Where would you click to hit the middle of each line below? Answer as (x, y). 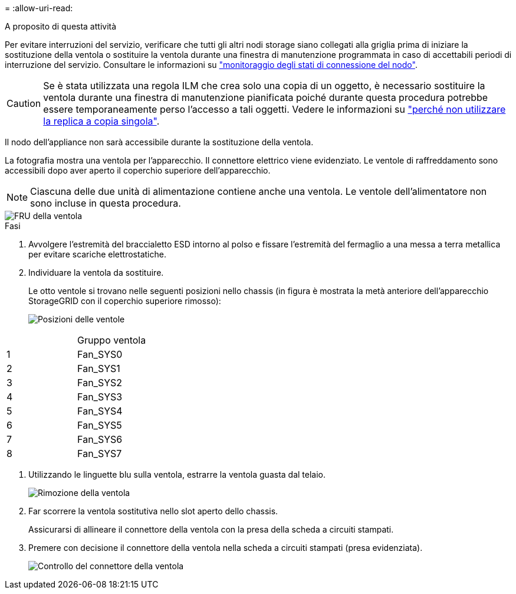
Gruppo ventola (112, 340)
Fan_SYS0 (100, 354)
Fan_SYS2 (100, 383)
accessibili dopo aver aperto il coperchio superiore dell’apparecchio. (138, 170)
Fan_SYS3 (100, 397)
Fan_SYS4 (100, 411)
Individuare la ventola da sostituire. (96, 272)
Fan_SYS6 (100, 439)
